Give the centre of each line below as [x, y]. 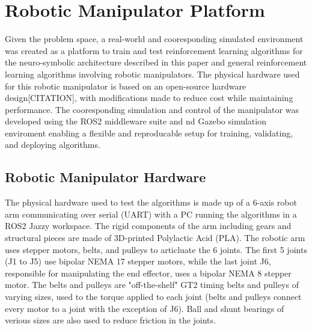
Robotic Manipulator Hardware [106, 177]
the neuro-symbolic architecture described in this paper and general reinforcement [156, 62]
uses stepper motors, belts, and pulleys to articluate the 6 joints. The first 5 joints [156, 249]
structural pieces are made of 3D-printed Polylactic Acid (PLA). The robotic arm [155, 238]
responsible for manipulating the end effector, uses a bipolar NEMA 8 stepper [148, 273]
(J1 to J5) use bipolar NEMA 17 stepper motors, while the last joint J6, [138, 261]
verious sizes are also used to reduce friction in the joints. [110, 320]
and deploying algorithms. [53, 145]
